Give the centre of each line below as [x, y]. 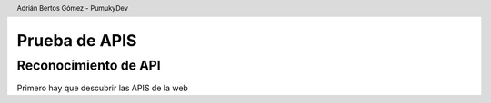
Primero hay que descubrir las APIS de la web [102, 88]
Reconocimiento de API [89, 65]
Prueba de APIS [77, 41]
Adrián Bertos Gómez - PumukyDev [73, 8]
